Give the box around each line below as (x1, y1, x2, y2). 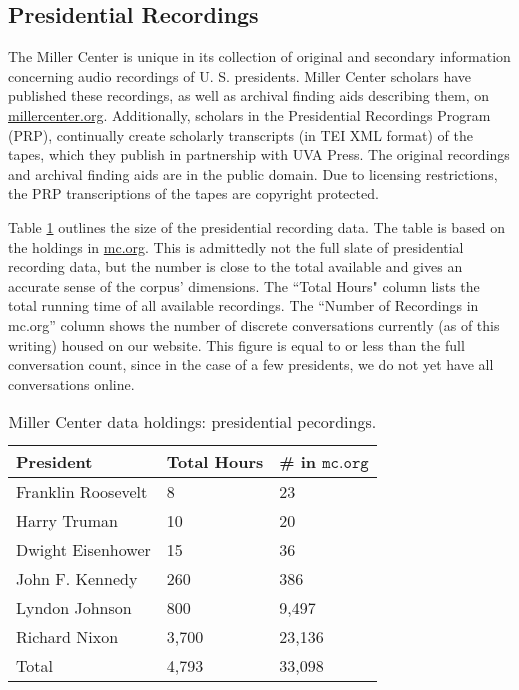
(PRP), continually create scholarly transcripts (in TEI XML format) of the (8, 124, 473, 145)
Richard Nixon (16, 625, 119, 649)
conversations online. (8, 373, 135, 394)
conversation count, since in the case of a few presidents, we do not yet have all (8, 354, 494, 375)
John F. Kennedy (16, 567, 138, 591)
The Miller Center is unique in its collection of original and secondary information (8, 46, 511, 67)
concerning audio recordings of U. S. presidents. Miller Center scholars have (8, 65, 472, 86)
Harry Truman (16, 509, 118, 533)
